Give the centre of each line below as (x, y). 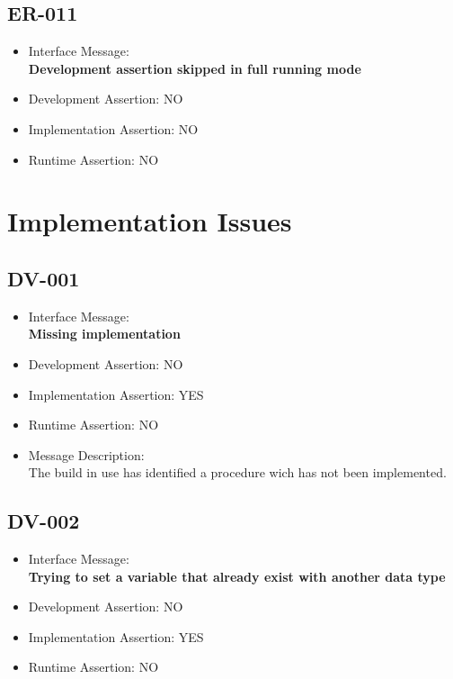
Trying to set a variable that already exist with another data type (237, 576)
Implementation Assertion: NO (113, 128)
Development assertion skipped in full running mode (195, 68)
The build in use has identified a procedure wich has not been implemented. (237, 472)
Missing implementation (104, 334)
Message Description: (86, 454)
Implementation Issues (150, 221)
